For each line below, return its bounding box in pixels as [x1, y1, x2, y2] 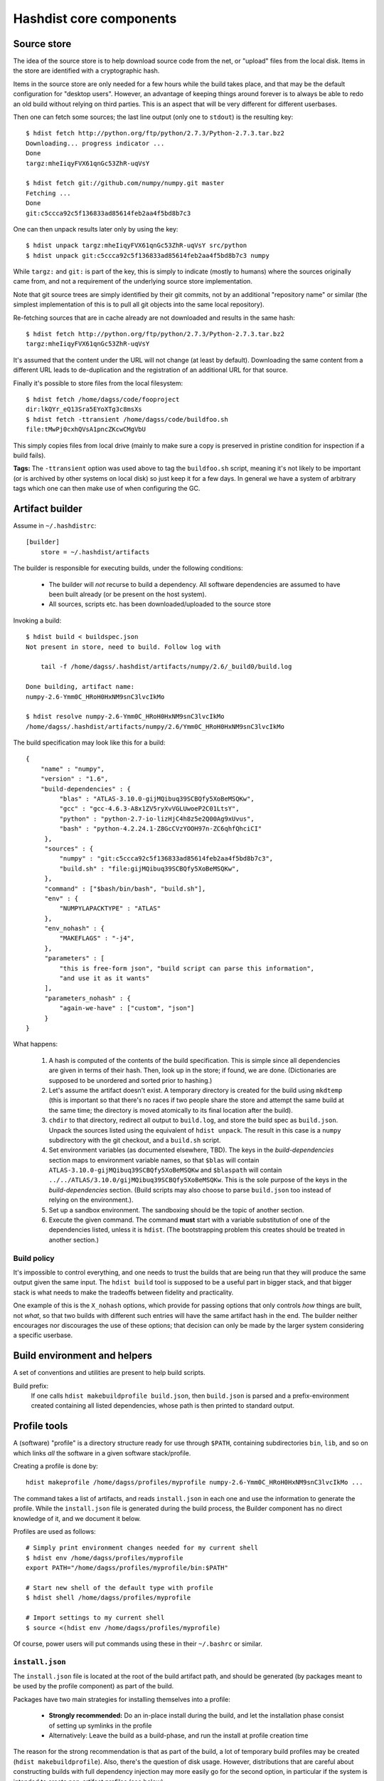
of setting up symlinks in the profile [48, 1721, 152, 1730]
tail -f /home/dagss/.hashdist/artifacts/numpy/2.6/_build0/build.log [40, 663, 292, 671]
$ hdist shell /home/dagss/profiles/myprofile [26, 1594, 191, 1602]
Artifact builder [13, 502, 83, 514]
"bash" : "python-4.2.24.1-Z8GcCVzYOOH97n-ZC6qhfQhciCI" [59, 825, 262, 833]
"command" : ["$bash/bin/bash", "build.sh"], [44, 884, 206, 893]
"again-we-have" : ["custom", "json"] [59, 1004, 195, 1012]
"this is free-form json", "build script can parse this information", [59, 964, 315, 972]
